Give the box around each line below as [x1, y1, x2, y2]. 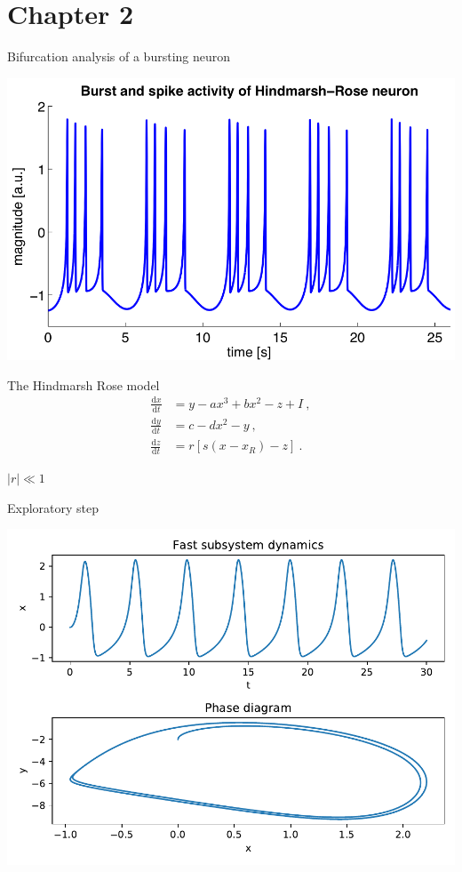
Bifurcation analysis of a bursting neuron [7, 47, 231, 66]
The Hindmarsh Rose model [7, 375, 160, 394]
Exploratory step [7, 498, 100, 516]
